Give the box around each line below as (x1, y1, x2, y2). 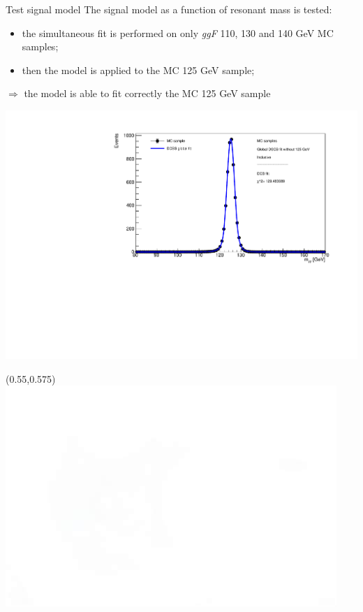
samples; (22, 39, 59, 54)
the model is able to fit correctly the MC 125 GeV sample (24, 86, 271, 101)
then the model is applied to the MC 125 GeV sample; (22, 62, 255, 77)
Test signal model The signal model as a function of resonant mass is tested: (6, 2, 332, 16)
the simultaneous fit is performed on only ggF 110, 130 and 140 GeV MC (22, 25, 334, 40)
